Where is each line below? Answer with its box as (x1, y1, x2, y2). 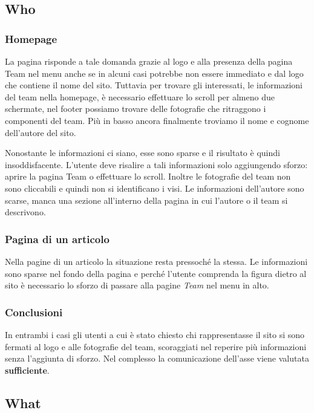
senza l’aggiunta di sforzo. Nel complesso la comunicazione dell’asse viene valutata (5, 352, 309, 365)
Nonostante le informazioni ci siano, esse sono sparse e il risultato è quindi (5, 146, 280, 159)
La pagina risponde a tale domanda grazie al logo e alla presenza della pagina (5, 55, 293, 67)
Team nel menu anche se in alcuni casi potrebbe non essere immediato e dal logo (5, 67, 304, 79)
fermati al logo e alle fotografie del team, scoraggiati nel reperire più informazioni (5, 340, 307, 353)
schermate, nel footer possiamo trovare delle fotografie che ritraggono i (5, 102, 266, 115)
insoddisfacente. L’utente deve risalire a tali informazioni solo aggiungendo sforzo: (5, 158, 308, 171)
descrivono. (5, 206, 46, 218)
